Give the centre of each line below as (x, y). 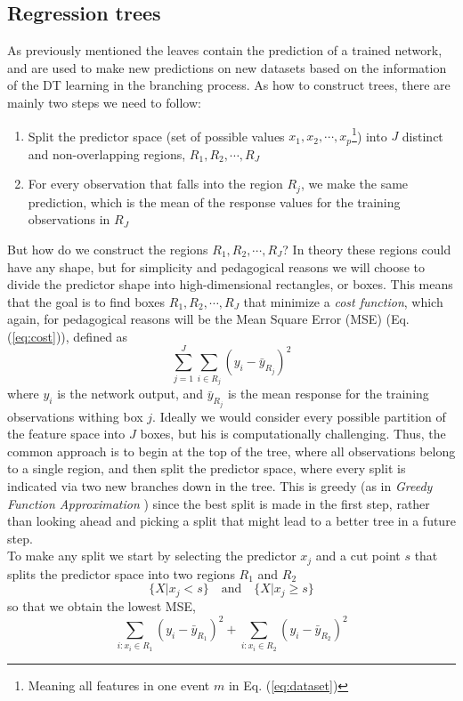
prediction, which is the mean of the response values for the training (214, 201)
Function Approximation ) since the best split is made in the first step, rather (219, 503)
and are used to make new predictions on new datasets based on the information (227, 67)
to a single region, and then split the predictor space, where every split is (207, 468)
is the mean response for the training (328, 394)
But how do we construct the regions (108, 249)
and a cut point (358, 556)
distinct (422, 136)
